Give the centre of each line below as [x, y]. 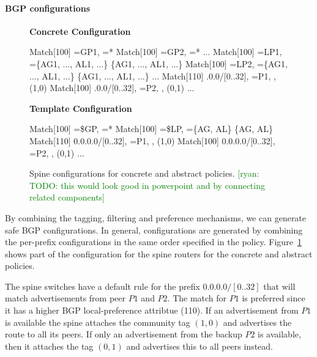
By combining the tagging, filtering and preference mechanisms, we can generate [156, 217]
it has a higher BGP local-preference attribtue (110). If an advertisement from [152, 310]
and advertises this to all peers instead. [200, 346]
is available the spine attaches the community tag [98, 322]
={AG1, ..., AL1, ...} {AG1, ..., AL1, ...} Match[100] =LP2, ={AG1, [158, 63]
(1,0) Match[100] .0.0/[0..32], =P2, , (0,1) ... [112, 88]
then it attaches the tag [49, 346]
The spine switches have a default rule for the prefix [103, 286]
